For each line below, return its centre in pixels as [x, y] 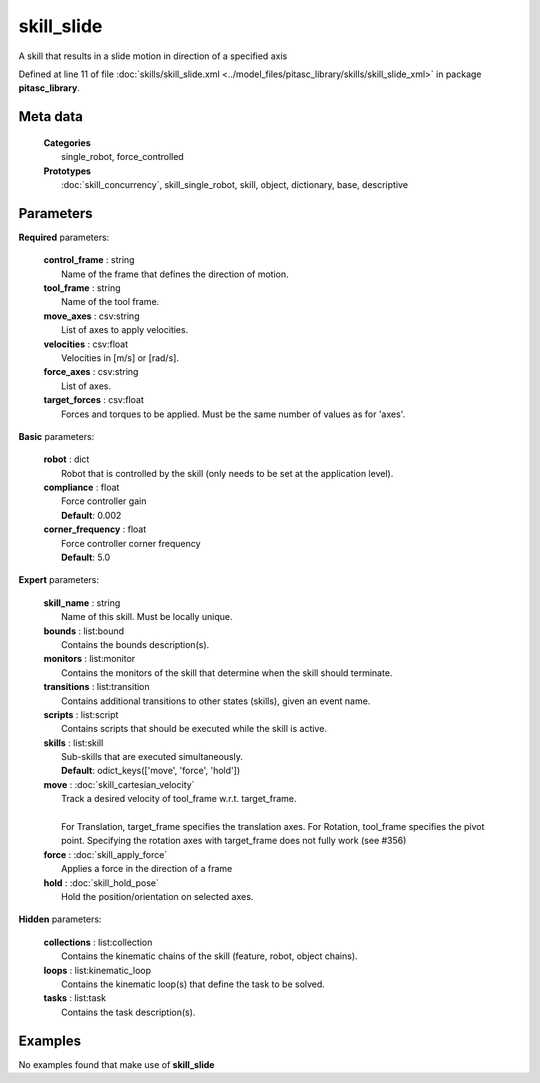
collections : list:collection [98, 942]
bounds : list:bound [84, 631]
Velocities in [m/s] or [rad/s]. [120, 357]
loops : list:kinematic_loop [97, 970]
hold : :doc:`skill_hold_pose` [101, 882]
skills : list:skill [73, 742]
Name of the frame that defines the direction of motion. [175, 274]
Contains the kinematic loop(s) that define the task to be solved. [193, 984]
